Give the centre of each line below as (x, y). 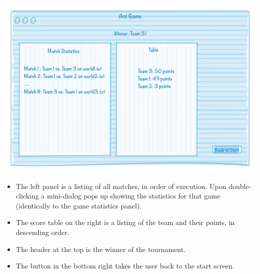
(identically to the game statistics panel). (79, 205)
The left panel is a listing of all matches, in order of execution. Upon (121, 186)
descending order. (42, 232)
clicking (27, 196)
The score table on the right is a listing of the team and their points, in (125, 222)
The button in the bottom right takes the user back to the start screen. (125, 266)
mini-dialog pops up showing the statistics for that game (134, 196)
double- (240, 186)
